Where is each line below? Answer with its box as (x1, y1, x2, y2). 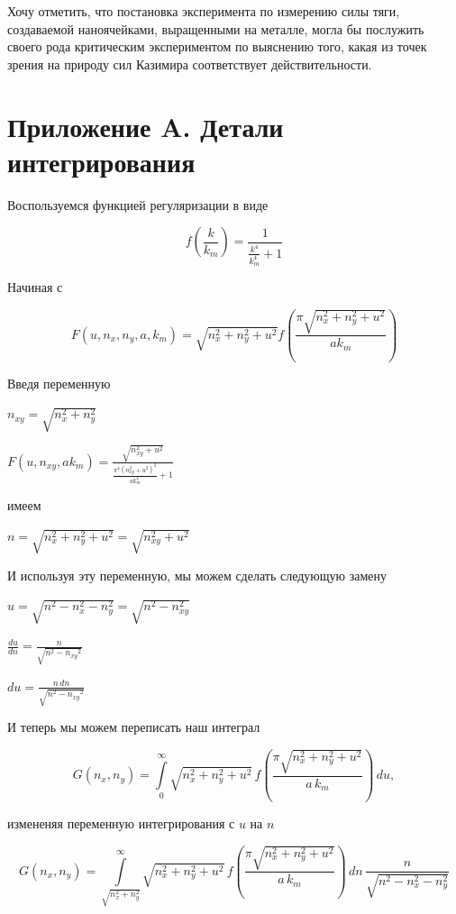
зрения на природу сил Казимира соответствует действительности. (7, 54, 372, 73)
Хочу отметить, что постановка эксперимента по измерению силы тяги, (7, 2, 400, 20)
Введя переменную (7, 373, 111, 392)
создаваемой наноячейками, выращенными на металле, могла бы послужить (7, 19, 424, 38)
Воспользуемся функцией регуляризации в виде (7, 195, 269, 214)
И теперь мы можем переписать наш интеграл (7, 717, 260, 736)
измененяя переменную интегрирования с (7, 814, 235, 833)
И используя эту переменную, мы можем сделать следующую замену (7, 565, 387, 584)
